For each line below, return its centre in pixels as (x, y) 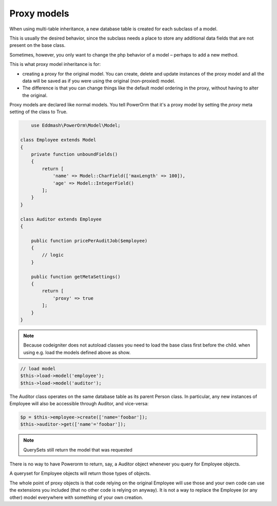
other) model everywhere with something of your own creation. (76, 497)
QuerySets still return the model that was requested (78, 449)
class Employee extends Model (58, 140)
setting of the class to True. (38, 112)
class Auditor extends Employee (61, 219)
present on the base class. (37, 45)
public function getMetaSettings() (76, 277)
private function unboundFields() (74, 154)
